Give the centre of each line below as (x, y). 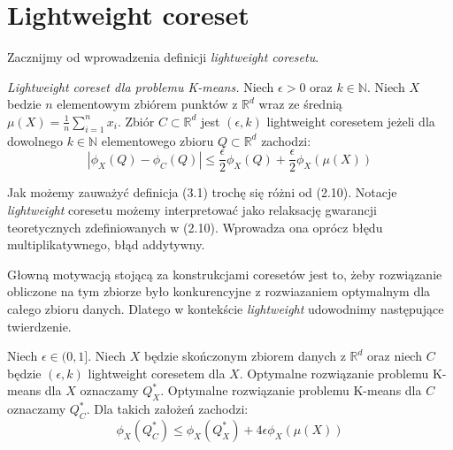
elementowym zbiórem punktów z (147, 104)
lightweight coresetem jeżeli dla (351, 121)
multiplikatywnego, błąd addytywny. (106, 244)
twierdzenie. (39, 326)
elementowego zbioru (157, 140)
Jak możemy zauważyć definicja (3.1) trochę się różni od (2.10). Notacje (202, 192)
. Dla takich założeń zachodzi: (167, 409)
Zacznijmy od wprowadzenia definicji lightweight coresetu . (163, 57)
